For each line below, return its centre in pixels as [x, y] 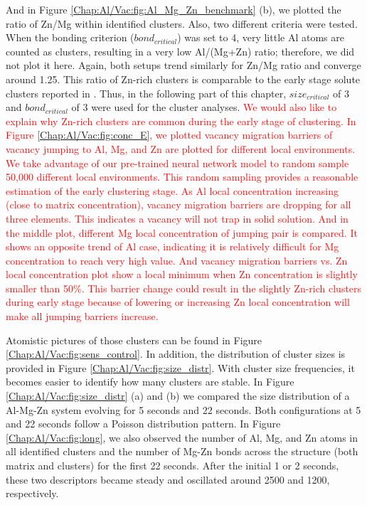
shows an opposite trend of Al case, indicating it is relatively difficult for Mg [172, 246]
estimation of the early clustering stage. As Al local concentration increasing [172, 190]
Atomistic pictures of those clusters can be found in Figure [134, 340]
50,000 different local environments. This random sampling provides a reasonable [182, 177]
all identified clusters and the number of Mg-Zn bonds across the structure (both [182, 451]
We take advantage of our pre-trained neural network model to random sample [177, 163]
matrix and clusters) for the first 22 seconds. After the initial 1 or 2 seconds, [172, 465]
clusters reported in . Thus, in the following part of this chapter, [146, 93]
